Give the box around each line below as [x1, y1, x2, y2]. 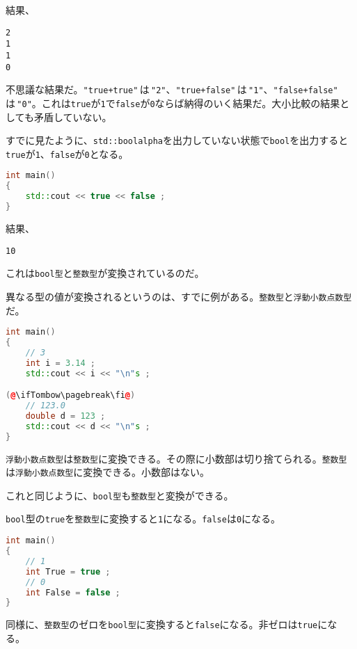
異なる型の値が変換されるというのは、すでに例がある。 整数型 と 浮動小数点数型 [6, 289, 352, 303]
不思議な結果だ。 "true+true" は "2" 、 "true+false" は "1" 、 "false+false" [6, 82, 338, 97]
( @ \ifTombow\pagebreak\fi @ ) [6, 390, 136, 401]
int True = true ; [25, 566, 111, 577]
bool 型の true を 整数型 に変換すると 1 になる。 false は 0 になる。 [6, 511, 281, 526]
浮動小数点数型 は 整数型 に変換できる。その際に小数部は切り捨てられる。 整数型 [6, 451, 347, 465]
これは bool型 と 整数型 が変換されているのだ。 [6, 266, 205, 280]
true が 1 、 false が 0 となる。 [6, 146, 129, 161]
